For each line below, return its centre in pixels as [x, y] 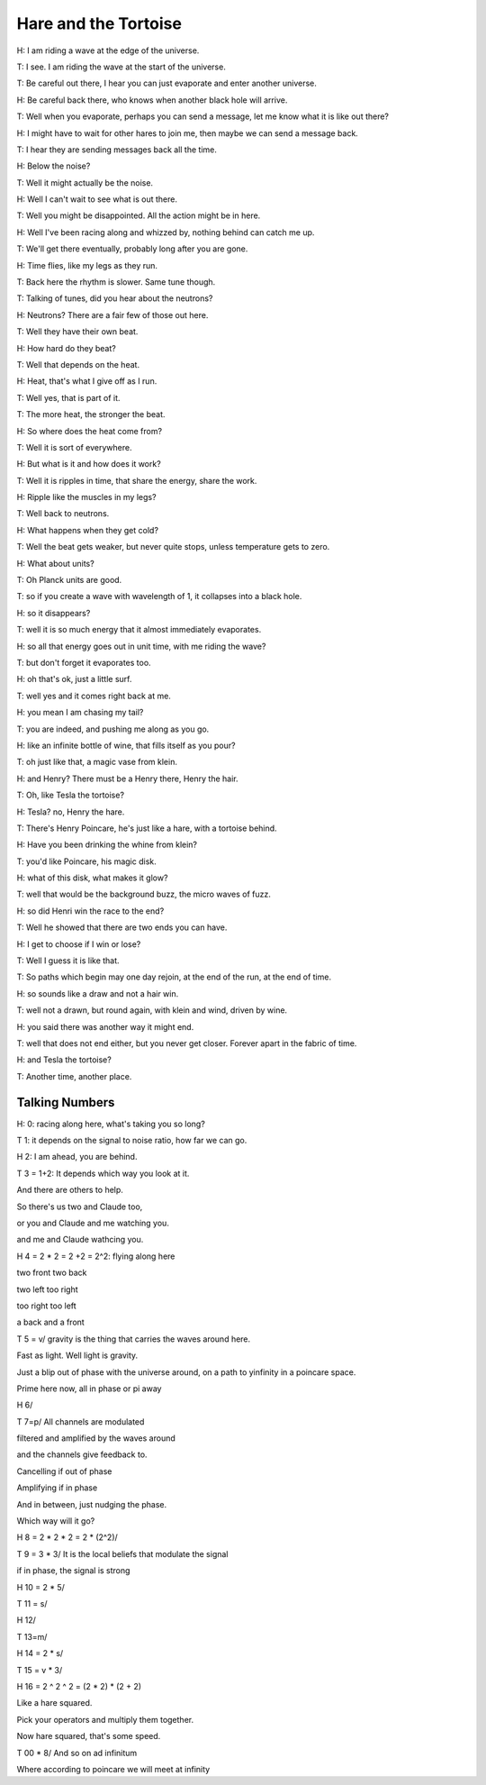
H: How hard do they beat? [66, 348]
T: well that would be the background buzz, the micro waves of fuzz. [144, 894]
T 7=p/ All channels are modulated [81, 1421]
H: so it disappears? [54, 613]
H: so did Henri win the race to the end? [90, 911]
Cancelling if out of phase [64, 1471]
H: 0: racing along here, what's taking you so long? [111, 1124]
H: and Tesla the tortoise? [64, 1060]
